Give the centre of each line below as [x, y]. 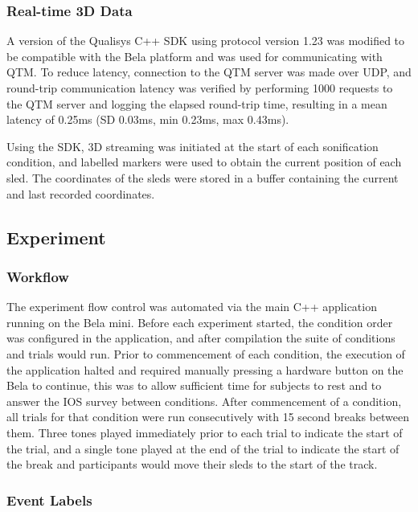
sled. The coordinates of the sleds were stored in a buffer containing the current [203, 177]
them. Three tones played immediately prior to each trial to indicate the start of [205, 432]
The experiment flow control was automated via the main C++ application [192, 307]
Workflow [38, 276]
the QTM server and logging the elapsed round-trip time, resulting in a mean [197, 103]
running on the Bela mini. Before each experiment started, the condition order [200, 322]
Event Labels [49, 500]
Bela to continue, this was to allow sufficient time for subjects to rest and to [194, 385]
